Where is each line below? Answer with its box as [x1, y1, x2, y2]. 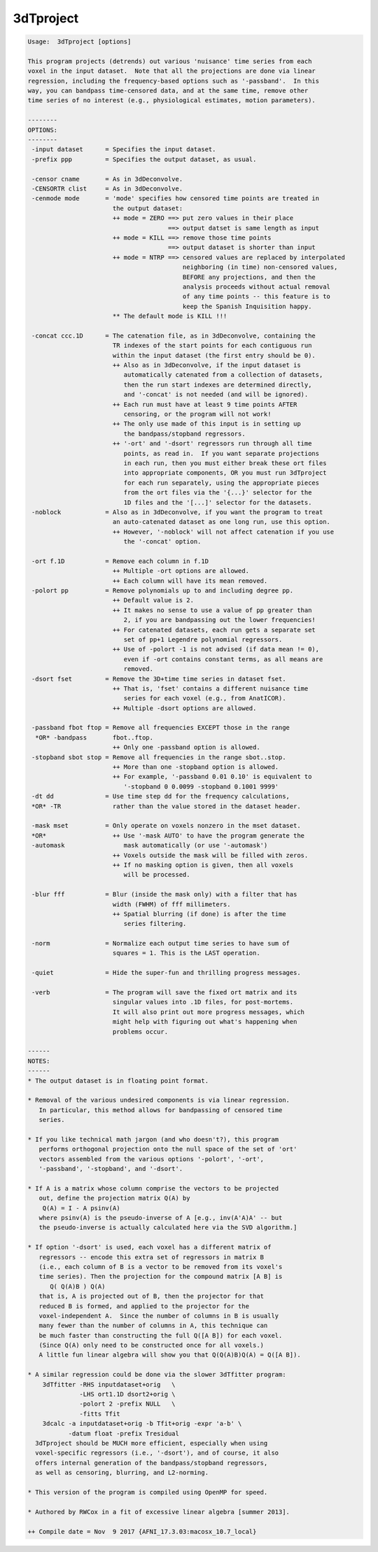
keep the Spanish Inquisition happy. [182, 302, 312, 310]
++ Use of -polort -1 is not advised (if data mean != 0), [112, 645, 320, 653]
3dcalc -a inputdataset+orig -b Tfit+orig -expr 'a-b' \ [42, 1420, 242, 1428]
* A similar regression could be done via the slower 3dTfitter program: [27, 1371, 286, 1379]
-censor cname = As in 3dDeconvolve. [31, 175, 183, 183]
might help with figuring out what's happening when [112, 1018, 297, 1026]
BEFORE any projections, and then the [182, 273, 316, 281]
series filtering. [123, 920, 187, 928]
